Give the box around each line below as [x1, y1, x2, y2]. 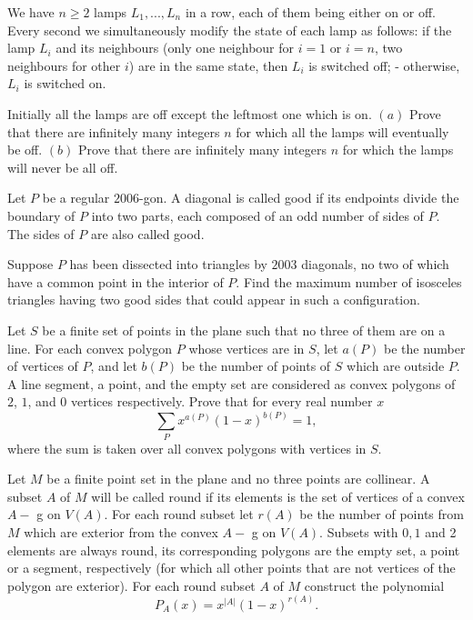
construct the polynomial [304, 575, 445, 595]
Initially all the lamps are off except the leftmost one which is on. [7, 104, 372, 123]
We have [7, 3, 55, 21]
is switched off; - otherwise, [308, 55, 460, 75]
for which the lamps [342, 140, 454, 159]
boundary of [7, 205, 75, 225]
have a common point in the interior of [7, 272, 224, 291]
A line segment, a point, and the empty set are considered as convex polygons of [7, 374, 456, 393]
